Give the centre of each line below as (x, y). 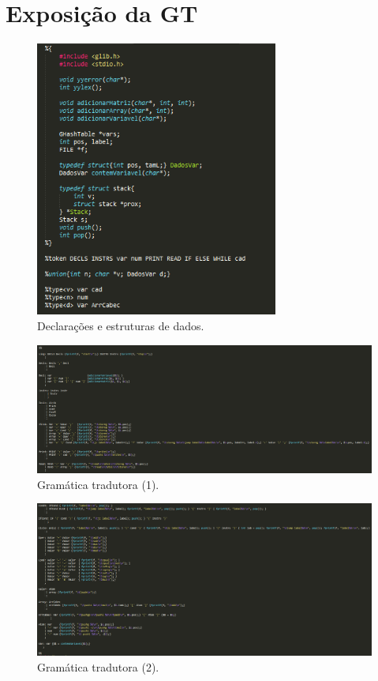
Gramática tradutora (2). (98, 666)
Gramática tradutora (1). (98, 484)
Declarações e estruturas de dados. (121, 325)
